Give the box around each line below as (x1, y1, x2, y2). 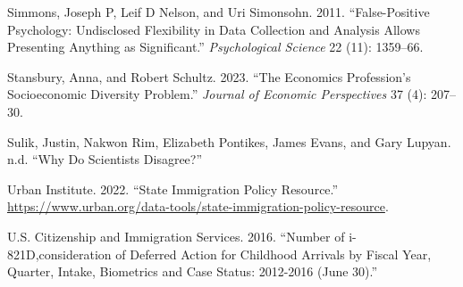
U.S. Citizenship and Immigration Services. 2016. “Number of (7, 226, 345, 245)
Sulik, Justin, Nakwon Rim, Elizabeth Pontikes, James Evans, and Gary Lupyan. (7, 132, 451, 151)
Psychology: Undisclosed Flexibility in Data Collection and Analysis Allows (7, 20, 420, 38)
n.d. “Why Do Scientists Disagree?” (7, 150, 203, 168)
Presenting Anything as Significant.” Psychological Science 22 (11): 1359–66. (7, 37, 424, 56)
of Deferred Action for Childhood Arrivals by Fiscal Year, (115, 244, 432, 263)
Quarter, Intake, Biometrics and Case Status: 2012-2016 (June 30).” (7, 262, 378, 281)
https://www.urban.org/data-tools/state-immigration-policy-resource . (7, 197, 389, 216)
